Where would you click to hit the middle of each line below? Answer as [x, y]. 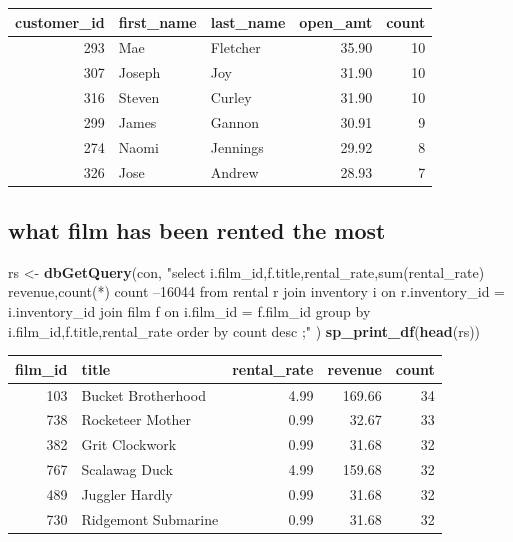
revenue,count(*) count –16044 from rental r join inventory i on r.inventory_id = [256, 291]
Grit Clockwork [129, 444]
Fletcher [235, 47]
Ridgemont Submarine [150, 518]
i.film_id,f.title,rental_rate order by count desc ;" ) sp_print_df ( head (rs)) [244, 330]
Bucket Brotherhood [143, 394]
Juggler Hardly [127, 493]
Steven [139, 97]
